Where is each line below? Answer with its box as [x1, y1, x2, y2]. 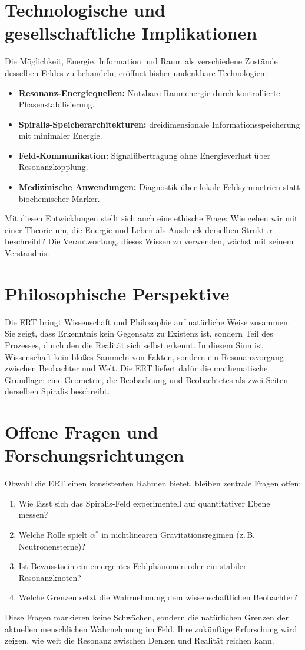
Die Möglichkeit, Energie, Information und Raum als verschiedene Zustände [5, 55, 278, 67]
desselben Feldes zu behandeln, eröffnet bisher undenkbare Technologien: [5, 66, 267, 79]
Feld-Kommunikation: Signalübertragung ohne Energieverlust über [18, 149, 271, 161]
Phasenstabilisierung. [18, 98, 95, 110]
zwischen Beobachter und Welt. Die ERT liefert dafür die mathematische [5, 362, 268, 374]
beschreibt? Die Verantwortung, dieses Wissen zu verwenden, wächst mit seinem [5, 235, 294, 247]
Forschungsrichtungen [5, 443, 184, 467]
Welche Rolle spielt [18, 528, 88, 540]
